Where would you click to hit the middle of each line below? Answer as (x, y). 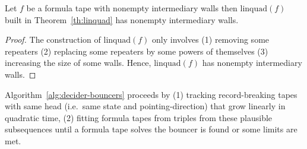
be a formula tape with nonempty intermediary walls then (132, 8)
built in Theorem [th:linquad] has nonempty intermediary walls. (122, 19)
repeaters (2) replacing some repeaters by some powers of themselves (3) (137, 51)
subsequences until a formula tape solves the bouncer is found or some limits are (151, 129)
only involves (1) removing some (211, 39)
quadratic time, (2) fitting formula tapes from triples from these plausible (139, 117)
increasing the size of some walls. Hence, (78, 63)
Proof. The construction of (53, 39)
